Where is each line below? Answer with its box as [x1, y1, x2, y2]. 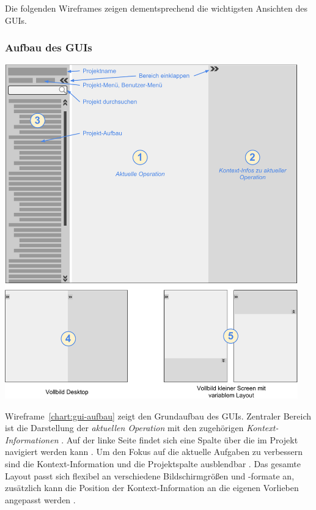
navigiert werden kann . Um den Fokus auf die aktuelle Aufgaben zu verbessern [5, 445, 303, 458]
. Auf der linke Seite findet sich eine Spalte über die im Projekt [61, 433, 298, 446]
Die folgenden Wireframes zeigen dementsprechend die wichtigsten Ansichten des [5, 2, 307, 14]
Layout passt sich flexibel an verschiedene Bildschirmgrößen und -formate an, [5, 469, 295, 482]
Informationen [5, 433, 59, 446]
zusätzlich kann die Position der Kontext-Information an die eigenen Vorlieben [5, 481, 299, 494]
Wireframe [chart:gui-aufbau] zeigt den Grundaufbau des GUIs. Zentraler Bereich [5, 409, 311, 422]
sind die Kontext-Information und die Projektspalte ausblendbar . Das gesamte [5, 457, 301, 470]
